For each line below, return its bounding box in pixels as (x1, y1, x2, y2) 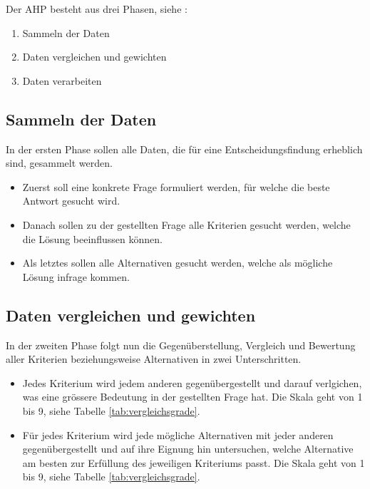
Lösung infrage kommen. (22, 269, 130, 284)
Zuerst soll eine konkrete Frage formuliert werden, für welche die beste (22, 179, 330, 194)
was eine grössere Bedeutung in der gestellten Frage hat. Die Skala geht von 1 (22, 389, 363, 404)
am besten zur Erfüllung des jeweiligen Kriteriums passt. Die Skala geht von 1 (22, 455, 365, 470)
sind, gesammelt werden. (6, 155, 113, 170)
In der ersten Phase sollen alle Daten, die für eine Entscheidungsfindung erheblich (6, 141, 363, 156)
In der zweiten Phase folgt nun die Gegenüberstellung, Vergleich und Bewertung (6, 337, 356, 352)
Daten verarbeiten (22, 73, 102, 88)
